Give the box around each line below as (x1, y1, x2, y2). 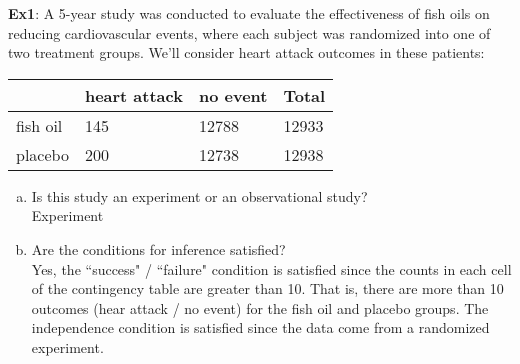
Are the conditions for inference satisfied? (31, 238, 286, 259)
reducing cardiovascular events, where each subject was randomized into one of (8, 22, 491, 43)
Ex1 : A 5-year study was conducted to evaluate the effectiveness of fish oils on (8, 3, 490, 23)
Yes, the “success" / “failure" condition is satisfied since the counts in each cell (31, 258, 512, 279)
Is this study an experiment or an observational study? (31, 185, 368, 206)
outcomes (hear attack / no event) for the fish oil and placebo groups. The (31, 297, 489, 318)
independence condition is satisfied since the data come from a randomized (31, 317, 490, 338)
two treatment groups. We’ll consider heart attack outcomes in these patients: (8, 42, 485, 63)
